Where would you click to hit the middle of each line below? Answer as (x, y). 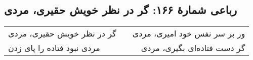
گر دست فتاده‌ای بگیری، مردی (193, 48)
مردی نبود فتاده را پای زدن (54, 48)
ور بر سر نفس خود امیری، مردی (189, 33)
